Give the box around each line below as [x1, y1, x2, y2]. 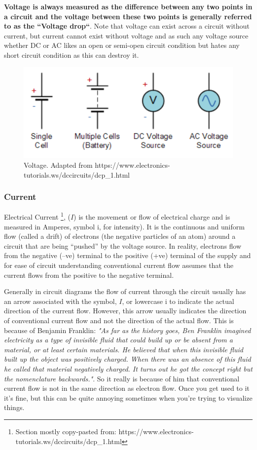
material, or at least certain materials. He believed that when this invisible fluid [4, 344, 243, 354]
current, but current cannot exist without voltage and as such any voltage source [4, 30, 249, 40]
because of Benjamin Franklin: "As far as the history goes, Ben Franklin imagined [4, 325, 251, 335]
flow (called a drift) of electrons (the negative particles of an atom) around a [4, 231, 236, 241]
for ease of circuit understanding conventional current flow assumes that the [4, 260, 233, 270]
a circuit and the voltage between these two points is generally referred [4, 11, 252, 21]
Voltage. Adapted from [24, 159, 93, 170]
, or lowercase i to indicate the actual [122, 296, 234, 306]
